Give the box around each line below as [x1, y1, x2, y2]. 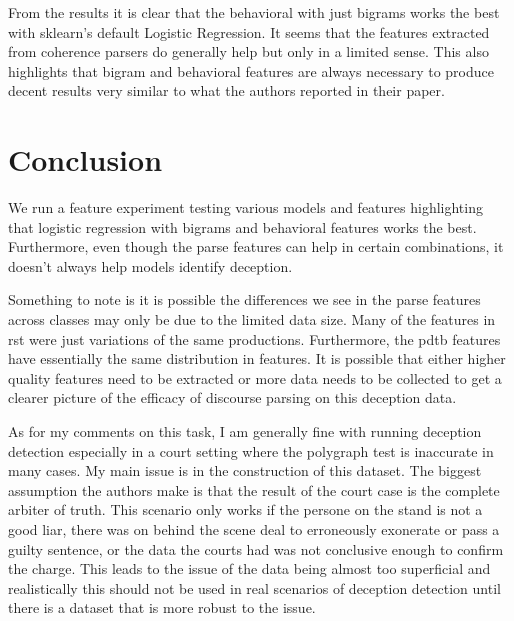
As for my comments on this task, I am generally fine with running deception [8, 421, 482, 442]
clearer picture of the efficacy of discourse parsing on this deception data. [8, 387, 457, 408]
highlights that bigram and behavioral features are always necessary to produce [8, 60, 494, 81]
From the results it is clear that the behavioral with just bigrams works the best [8, 2, 500, 22]
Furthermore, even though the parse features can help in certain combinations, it [8, 236, 504, 257]
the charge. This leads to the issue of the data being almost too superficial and [8, 558, 491, 579]
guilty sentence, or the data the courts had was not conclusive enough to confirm [8, 538, 504, 559]
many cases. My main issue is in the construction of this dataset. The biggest [8, 460, 482, 481]
